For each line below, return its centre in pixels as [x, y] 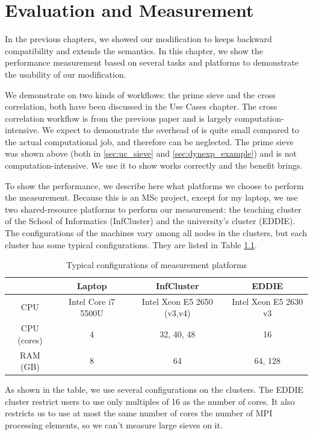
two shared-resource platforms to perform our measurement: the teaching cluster [153, 209]
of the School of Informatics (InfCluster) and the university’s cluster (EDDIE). [150, 221]
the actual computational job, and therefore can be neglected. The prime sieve [149, 141]
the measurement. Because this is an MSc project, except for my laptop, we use [151, 197]
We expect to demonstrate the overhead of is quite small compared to [170, 130]
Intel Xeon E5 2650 [177, 301]
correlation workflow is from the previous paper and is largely [119, 118]
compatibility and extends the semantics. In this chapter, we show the [134, 50]
